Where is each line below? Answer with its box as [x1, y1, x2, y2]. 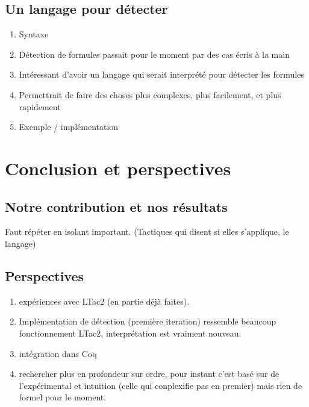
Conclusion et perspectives [5, 155, 231, 180]
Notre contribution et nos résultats [5, 197, 228, 216]
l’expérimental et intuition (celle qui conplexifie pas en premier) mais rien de [19, 379, 302, 391]
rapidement [19, 100, 61, 113]
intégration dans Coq [19, 347, 97, 359]
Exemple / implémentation [19, 120, 119, 133]
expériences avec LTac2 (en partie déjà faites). [19, 294, 190, 307]
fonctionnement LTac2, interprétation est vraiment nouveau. [19, 326, 242, 339]
